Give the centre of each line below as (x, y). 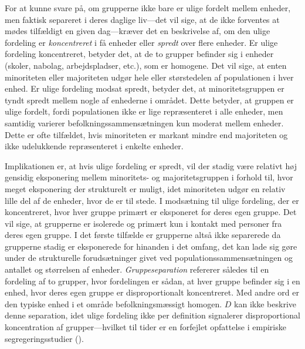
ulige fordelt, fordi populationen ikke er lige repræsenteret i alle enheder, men (144, 111)
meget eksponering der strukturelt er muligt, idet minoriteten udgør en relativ (145, 188)
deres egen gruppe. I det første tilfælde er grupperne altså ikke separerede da (143, 235)
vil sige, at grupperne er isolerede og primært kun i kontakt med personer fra (143, 223)
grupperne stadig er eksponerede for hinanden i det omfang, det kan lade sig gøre (151, 246)
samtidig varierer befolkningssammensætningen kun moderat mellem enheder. (144, 123)
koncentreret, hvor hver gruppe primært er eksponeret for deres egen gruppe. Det (151, 212)
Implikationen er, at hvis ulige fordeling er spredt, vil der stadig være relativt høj (151, 165)
